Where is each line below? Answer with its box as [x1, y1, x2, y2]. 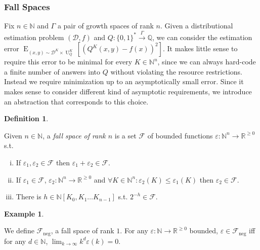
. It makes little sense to [162, 43, 238, 54]
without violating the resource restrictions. [110, 66, 242, 77]
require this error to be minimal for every [4, 56, 133, 67]
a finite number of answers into [4, 66, 101, 77]
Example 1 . [4, 208, 44, 219]
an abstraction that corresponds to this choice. [4, 96, 149, 106]
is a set [114, 130, 137, 140]
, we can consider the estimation [152, 31, 252, 42]
